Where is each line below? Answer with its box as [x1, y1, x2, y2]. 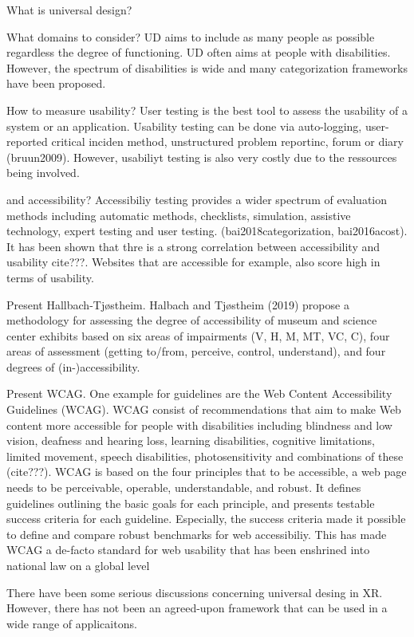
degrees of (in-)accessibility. [6, 358, 140, 375]
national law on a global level [6, 557, 150, 573]
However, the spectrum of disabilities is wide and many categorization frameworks [6, 59, 408, 76]
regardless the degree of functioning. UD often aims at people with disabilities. [6, 44, 391, 61]
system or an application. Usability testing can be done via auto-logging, [6, 117, 362, 134]
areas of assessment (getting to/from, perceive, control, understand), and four [6, 343, 386, 360]
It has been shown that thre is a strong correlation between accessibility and [6, 238, 380, 254]
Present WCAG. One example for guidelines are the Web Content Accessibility [6, 385, 392, 402]
